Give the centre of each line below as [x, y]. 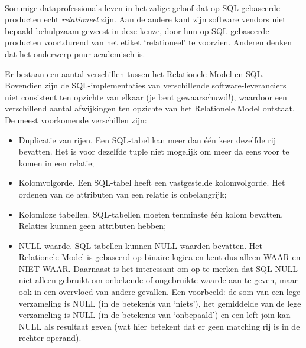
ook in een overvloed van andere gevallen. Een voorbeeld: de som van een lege [159, 292]
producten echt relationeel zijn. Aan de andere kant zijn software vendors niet [145, 19]
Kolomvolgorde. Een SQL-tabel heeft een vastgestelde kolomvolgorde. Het [152, 183]
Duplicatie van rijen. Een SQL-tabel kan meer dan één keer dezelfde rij [147, 139]
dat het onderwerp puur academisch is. [75, 53]
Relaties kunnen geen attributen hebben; [92, 226]
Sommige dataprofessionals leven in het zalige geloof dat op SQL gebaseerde [143, 7]
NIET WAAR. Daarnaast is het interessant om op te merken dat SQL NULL [158, 268]
